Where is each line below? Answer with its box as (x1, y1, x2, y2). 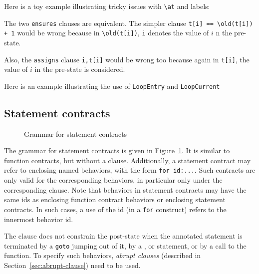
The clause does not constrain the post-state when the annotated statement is (4, 231, 243, 241)
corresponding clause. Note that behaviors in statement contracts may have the (4, 184, 247, 195)
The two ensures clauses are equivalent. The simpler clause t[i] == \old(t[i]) (4, 17, 253, 28)
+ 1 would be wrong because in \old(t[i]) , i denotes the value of (4, 27, 209, 38)
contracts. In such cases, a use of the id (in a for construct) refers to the (4, 204, 227, 214)
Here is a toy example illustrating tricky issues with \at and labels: (4, 1, 210, 11)
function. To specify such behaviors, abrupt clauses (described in (4, 250, 201, 261)
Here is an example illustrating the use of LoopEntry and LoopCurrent (4, 80, 220, 91)
